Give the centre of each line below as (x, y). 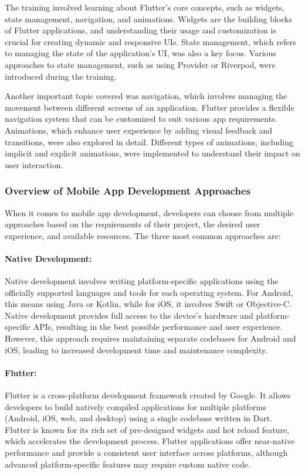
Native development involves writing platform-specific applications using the (142, 281)
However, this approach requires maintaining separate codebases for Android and (150, 338)
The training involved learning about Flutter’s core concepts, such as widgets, (145, 7)
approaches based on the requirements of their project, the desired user (133, 224)
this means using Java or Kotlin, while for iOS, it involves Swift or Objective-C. (148, 304)
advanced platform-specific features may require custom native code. (128, 464)
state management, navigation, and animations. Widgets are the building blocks (148, 18)
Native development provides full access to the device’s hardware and (129, 315)
